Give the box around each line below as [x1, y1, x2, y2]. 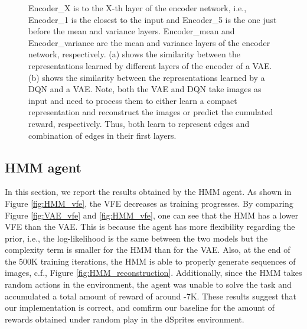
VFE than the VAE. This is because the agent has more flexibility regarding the [5, 220, 295, 233]
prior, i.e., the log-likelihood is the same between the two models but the [5, 232, 268, 244]
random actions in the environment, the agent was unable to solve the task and [5, 278, 292, 291]
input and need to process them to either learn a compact [28, 94, 237, 106]
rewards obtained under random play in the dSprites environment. [5, 312, 244, 325]
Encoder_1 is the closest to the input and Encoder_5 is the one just [28, 13, 277, 25]
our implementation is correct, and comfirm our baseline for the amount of [5, 301, 275, 314]
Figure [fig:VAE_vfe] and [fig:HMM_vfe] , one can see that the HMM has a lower [5, 209, 299, 221]
